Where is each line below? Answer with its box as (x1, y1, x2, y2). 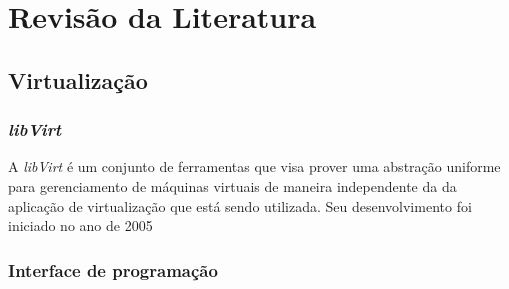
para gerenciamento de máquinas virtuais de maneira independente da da (8, 175, 457, 196)
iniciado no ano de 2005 (8, 215, 153, 236)
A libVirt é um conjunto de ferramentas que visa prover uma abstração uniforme (8, 156, 501, 177)
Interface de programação (8, 257, 218, 282)
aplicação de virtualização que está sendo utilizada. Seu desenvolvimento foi (8, 195, 472, 216)
